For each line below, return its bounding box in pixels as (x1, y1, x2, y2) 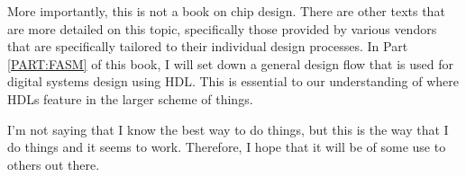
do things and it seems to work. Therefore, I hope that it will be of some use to (7, 137, 446, 156)
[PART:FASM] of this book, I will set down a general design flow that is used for (7, 54, 453, 73)
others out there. (7, 155, 100, 173)
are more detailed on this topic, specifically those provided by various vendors (7, 19, 437, 38)
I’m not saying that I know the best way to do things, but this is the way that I (7, 119, 449, 138)
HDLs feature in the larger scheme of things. (7, 89, 253, 108)
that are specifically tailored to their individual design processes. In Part (7, 37, 408, 56)
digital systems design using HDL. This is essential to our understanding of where (7, 72, 459, 91)
